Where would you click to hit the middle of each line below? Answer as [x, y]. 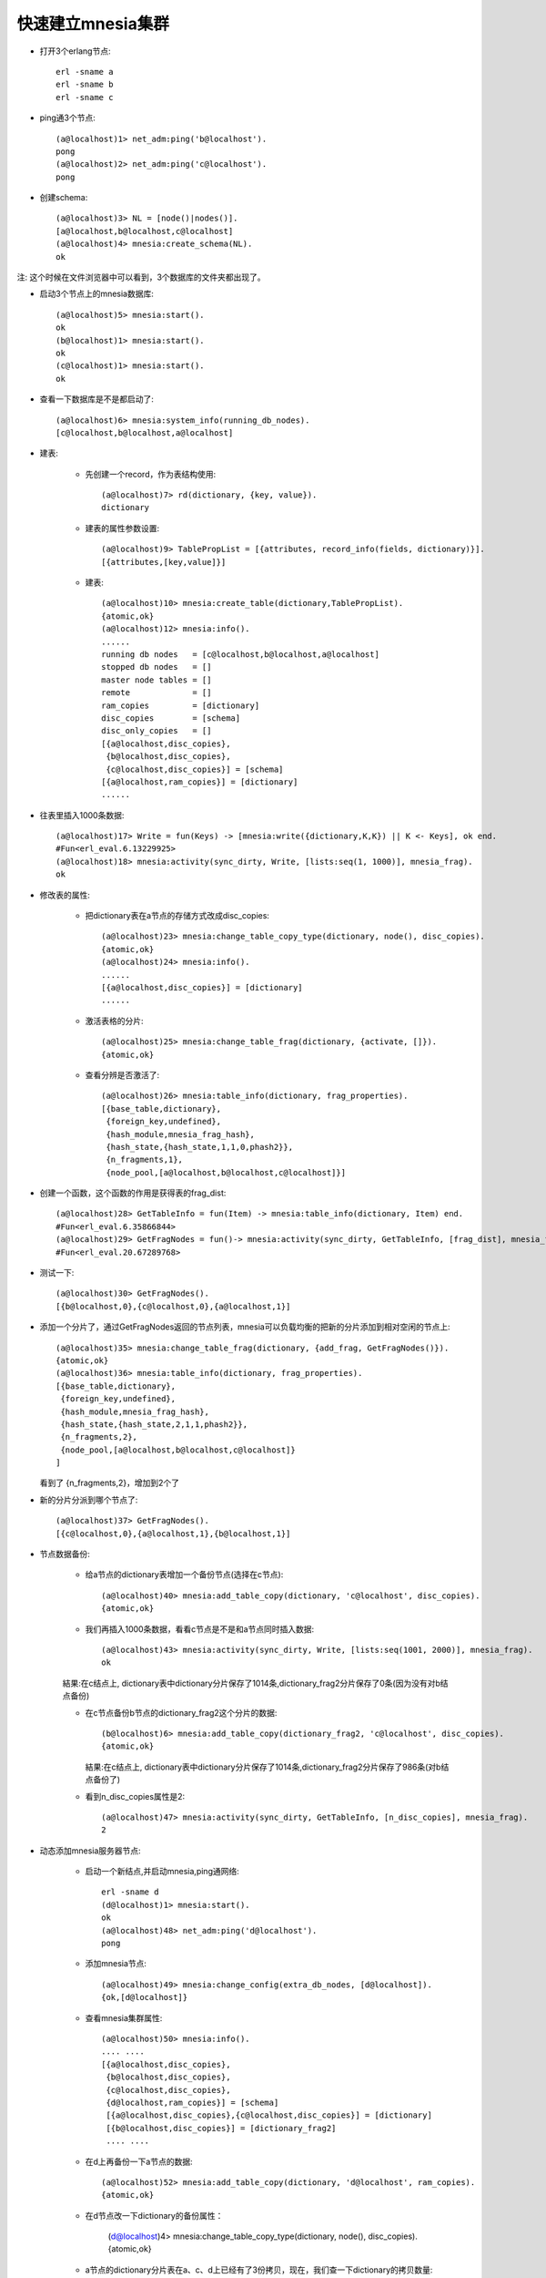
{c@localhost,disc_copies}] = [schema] [195, 769]
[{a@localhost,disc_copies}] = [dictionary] [202, 987]
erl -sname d [130, 1892]
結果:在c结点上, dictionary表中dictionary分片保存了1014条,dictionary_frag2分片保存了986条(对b [263, 1767]
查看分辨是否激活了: [122, 1074]
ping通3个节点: [67, 118]
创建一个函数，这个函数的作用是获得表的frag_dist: [133, 1193]
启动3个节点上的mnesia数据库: [97, 294]
